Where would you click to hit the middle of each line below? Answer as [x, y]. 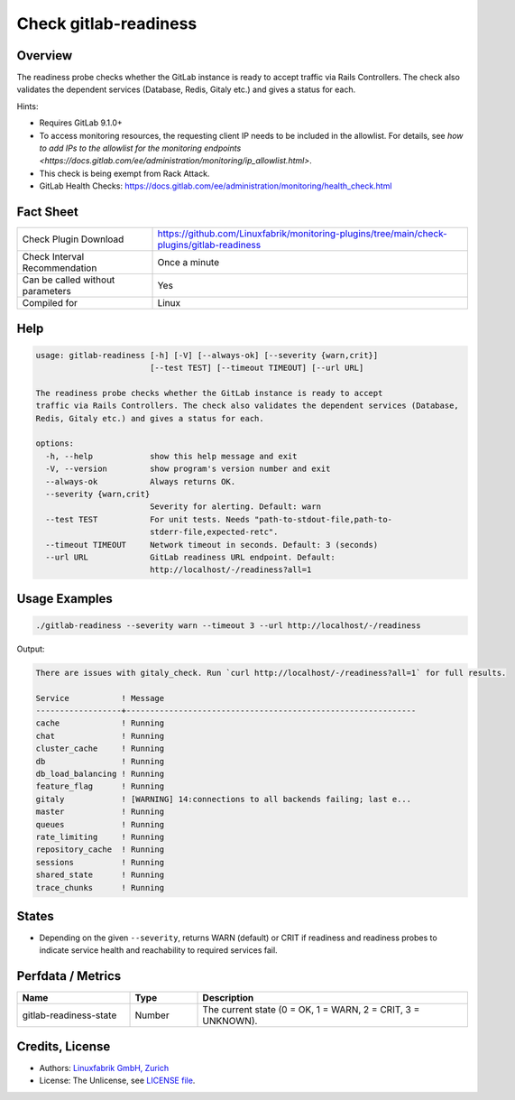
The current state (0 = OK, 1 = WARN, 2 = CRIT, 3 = [311, 1010]
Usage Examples [64, 599]
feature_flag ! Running [100, 786]
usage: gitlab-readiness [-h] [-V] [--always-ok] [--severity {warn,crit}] [207, 355]
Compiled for [50, 303]
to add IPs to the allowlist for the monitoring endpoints [140, 148]
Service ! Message [100, 698]
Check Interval [53, 257]
